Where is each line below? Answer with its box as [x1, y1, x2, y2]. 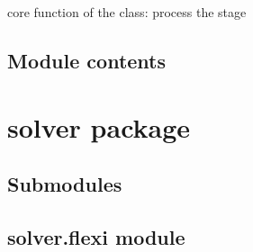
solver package [7, 108, 191, 145]
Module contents [7, 46, 167, 74]
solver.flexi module [7, 222, 185, 250]
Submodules [7, 170, 122, 198]
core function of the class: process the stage [7, 3, 247, 21]
